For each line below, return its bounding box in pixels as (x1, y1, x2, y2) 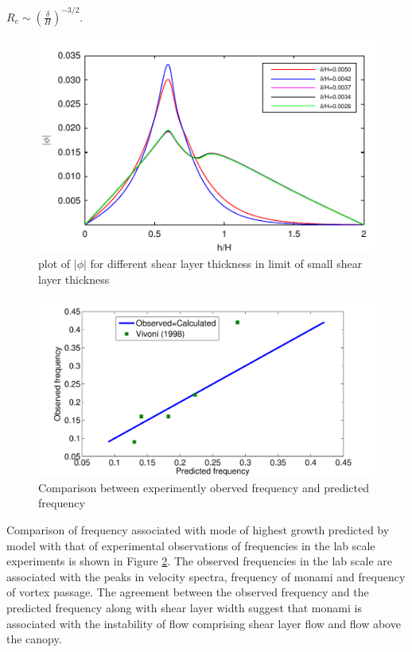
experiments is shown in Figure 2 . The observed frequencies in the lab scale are (6, 553, 392, 569)
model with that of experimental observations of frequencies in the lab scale (6, 537, 375, 553)
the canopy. (6, 631, 62, 647)
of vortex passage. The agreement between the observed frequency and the (6, 584, 369, 600)
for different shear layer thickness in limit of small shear (90, 254, 363, 271)
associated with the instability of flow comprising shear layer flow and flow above (6, 615, 401, 631)
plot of (38, 254, 71, 271)
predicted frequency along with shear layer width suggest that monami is (6, 599, 362, 615)
